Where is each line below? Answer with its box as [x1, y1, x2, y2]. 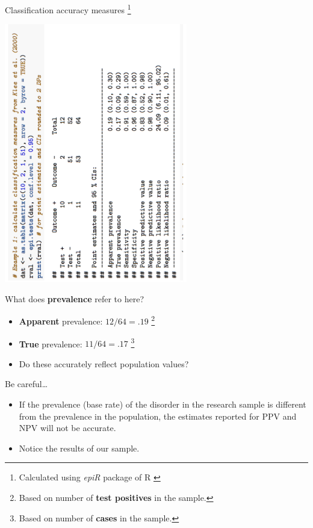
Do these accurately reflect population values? [19, 357, 189, 370]
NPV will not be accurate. [19, 421, 116, 434]
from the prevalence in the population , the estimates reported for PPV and [19, 409, 297, 422]
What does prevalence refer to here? [5, 292, 144, 305]
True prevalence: [19, 337, 82, 350]
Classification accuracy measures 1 [5, 2, 131, 16]
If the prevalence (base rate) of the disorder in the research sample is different [19, 397, 306, 410]
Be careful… [5, 377, 48, 390]
